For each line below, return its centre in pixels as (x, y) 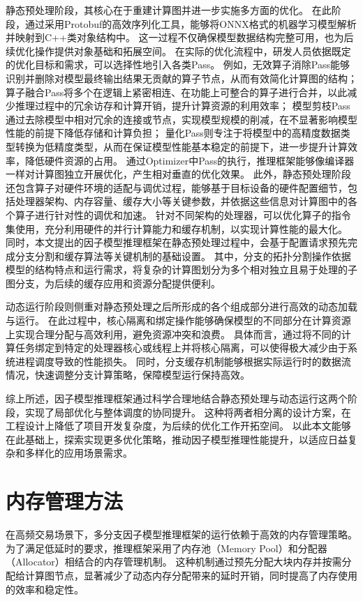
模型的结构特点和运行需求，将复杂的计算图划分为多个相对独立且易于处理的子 (181, 269)
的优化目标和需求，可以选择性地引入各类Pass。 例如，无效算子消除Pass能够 (178, 64)
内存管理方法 (65, 501)
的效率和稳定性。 (45, 589)
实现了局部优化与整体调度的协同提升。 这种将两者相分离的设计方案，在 (188, 412)
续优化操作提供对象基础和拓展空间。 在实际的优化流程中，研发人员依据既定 (178, 51)
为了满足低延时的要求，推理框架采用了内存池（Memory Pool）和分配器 (166, 548)
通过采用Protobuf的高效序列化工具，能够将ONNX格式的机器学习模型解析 (191, 23)
